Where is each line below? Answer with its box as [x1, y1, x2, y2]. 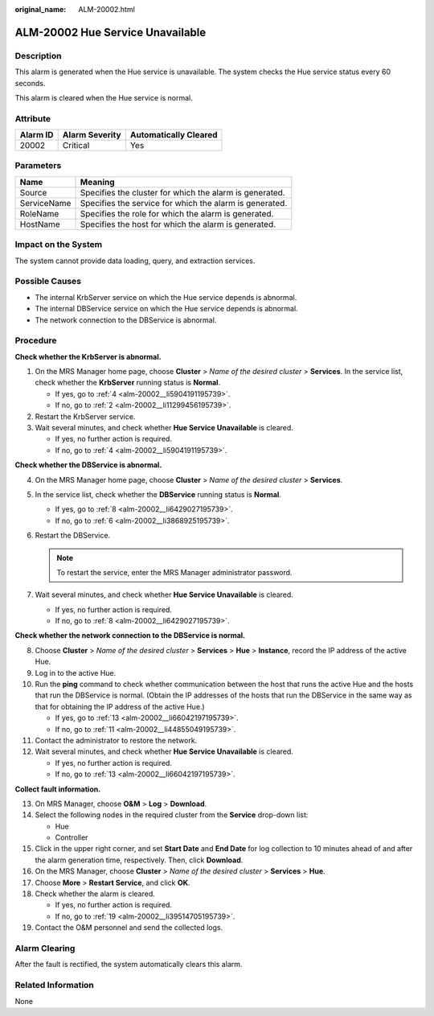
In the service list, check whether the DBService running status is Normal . [35, 489, 281, 499]
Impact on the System [14, 239, 103, 250]
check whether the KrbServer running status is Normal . [35, 378, 221, 388]
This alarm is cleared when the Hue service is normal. [14, 93, 193, 102]
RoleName [19, 208, 59, 219]
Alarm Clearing [14, 942, 76, 953]
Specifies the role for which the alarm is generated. [80, 208, 274, 219]
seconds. [14, 78, 46, 88]
